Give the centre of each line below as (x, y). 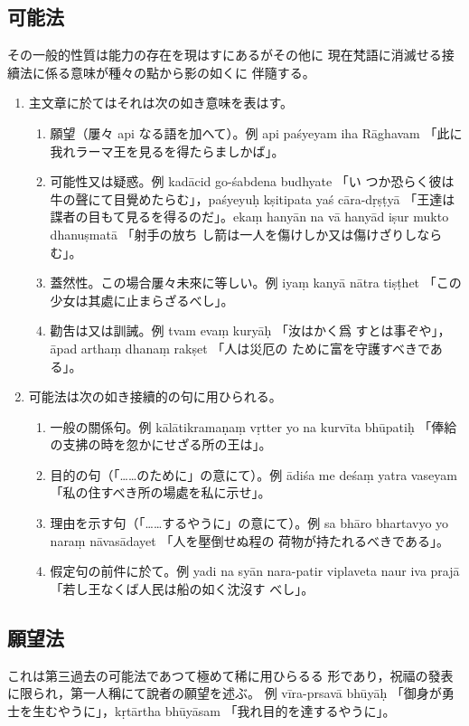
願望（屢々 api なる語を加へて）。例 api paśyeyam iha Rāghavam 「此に (256, 132)
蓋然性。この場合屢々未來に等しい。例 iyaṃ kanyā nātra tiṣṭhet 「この (256, 283)
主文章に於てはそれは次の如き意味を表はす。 (161, 103)
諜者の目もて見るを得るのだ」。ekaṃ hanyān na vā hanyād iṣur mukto (249, 217)
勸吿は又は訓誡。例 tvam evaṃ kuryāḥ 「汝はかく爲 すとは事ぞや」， (250, 330)
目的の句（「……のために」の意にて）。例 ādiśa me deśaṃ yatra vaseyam (253, 474)
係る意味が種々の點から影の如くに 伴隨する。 (180, 72)
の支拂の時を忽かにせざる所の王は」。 (161, 444)
